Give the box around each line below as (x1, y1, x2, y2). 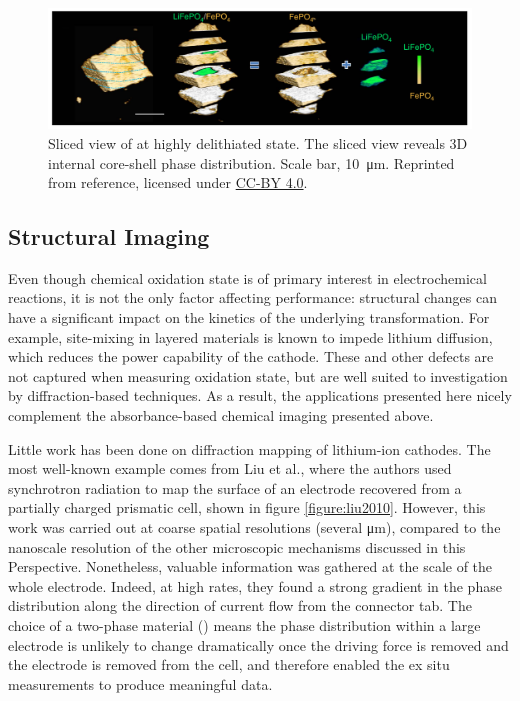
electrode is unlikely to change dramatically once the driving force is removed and (8, 634, 509, 655)
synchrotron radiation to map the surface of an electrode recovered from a (8, 477, 462, 498)
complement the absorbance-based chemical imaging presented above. (8, 405, 434, 426)
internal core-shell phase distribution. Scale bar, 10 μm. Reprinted (48, 152, 455, 173)
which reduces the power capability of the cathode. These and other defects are (8, 346, 494, 367)
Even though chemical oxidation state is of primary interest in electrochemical (8, 267, 487, 288)
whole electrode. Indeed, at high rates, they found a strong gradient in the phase (8, 575, 502, 596)
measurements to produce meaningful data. (8, 673, 273, 694)
